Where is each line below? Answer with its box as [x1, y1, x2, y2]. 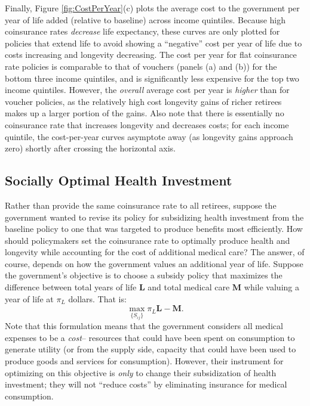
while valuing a [244, 281, 299, 293]
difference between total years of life [5, 281, 137, 293]
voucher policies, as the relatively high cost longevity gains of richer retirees [5, 95, 282, 107]
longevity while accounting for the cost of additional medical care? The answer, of [5, 246, 305, 258]
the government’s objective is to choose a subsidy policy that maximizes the [5, 269, 283, 281]
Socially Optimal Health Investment [5, 171, 232, 190]
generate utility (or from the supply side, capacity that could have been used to [5, 343, 296, 355]
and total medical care [148, 281, 230, 293]
